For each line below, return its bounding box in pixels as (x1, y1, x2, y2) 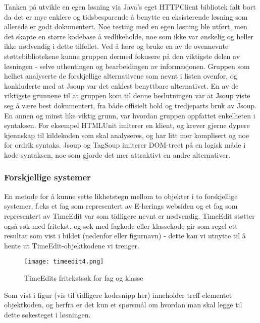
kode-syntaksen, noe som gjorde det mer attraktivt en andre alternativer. (4, 149, 231, 160)
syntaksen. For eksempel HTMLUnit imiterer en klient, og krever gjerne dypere (4, 120, 250, 131)
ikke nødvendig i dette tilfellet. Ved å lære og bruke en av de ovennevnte (4, 41, 229, 51)
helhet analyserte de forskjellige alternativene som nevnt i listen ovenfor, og (4, 71, 237, 81)
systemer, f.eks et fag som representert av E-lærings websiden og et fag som (4, 201, 238, 211)
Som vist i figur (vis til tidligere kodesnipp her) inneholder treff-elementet (4, 289, 232, 300)
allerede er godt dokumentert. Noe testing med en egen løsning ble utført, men (4, 21, 247, 32)
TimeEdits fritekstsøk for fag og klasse (24, 272, 143, 283)
